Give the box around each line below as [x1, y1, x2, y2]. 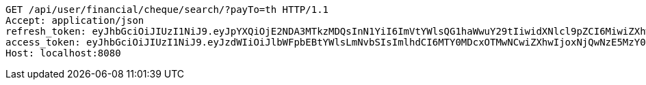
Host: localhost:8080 [5, 48, 121, 58]
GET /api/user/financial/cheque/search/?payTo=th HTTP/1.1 [5, 4, 329, 15]
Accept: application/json [5, 15, 144, 26]
